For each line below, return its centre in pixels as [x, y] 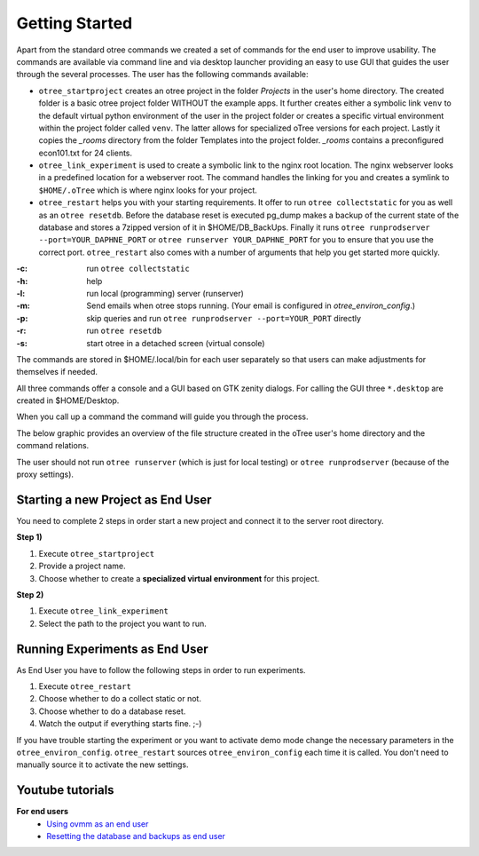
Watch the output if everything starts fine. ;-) [120, 724]
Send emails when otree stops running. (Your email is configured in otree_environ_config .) [251, 305]
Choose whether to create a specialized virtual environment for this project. [179, 578]
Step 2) [30, 594]
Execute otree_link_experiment [103, 611]
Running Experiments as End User [112, 649]
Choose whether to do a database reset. [112, 711]
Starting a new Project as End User [114, 499]
